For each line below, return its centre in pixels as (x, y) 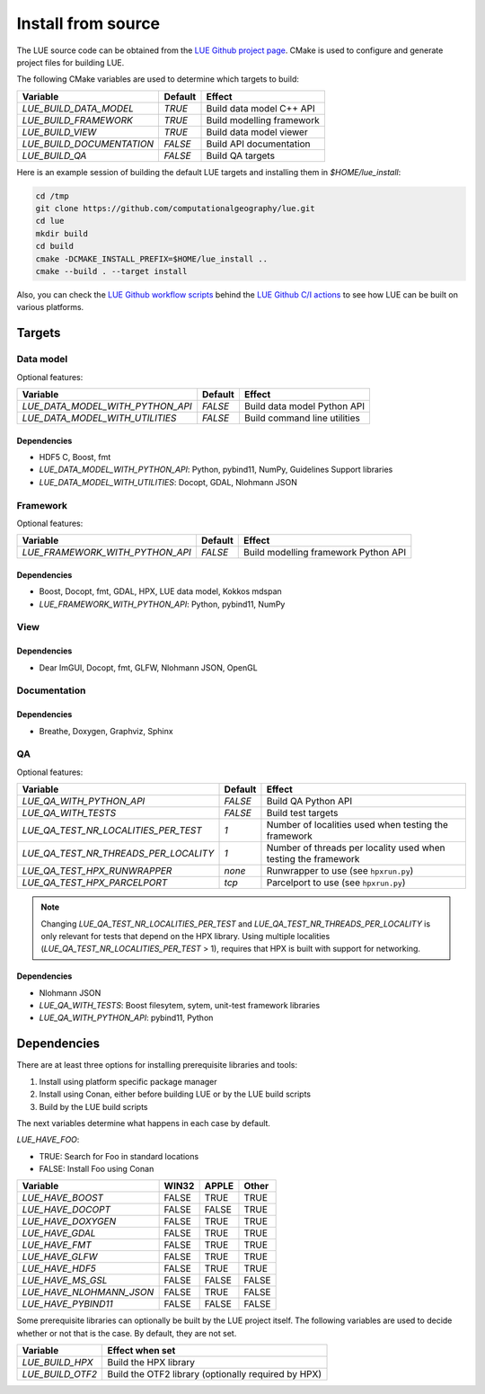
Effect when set (141, 1351)
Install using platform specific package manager (128, 1081)
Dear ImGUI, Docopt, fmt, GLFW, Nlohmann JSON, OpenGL (148, 667)
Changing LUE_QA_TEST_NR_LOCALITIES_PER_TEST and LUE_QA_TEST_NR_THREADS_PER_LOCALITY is (236, 923)
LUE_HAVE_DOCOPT (66, 1210)
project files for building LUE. (71, 62)
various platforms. (50, 307)
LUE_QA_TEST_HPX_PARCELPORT (95, 883)
